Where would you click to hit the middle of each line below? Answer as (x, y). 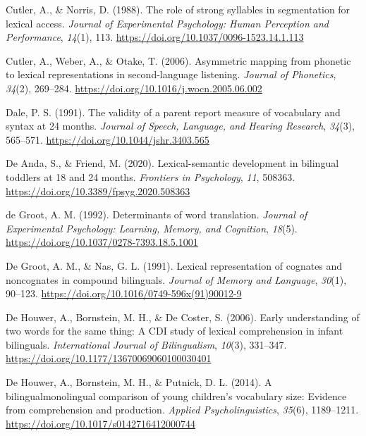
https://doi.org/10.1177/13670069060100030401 (109, 358)
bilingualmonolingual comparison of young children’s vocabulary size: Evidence (176, 395)
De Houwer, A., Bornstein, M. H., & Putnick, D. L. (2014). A (139, 382)
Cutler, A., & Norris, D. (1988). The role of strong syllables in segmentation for (178, 9)
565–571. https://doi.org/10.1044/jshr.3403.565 (108, 139)
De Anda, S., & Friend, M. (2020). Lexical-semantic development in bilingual (172, 163)
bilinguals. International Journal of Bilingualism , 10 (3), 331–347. (146, 344)
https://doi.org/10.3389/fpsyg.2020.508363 (98, 191)
